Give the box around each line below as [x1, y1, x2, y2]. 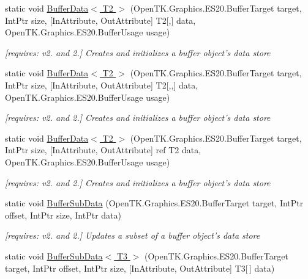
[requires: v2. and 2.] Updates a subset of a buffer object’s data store [5, 229, 260, 242]
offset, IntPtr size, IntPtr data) [5, 208, 122, 221]
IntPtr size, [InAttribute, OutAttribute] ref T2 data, [5, 143, 201, 156]
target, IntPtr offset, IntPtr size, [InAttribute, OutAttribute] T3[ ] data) [5, 261, 275, 274]
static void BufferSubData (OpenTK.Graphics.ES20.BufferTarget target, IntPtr [5, 197, 304, 209]
